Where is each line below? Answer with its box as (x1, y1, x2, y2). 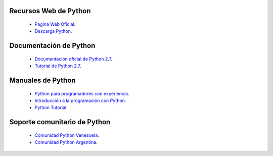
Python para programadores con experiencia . (34, 90, 129, 96)
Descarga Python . (34, 28, 72, 34)
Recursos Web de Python (9, 7, 91, 15)
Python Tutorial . (34, 105, 68, 111)
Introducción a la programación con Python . (34, 97, 126, 103)
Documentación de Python (9, 41, 96, 50)
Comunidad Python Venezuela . (34, 132, 100, 138)
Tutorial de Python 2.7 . (34, 63, 81, 69)
